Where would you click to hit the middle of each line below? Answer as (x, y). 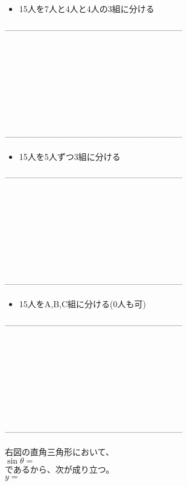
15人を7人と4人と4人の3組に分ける (87, 8)
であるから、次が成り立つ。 (60, 469)
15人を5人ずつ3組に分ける (70, 156)
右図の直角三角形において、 (59, 451)
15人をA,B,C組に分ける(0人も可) (82, 304)
